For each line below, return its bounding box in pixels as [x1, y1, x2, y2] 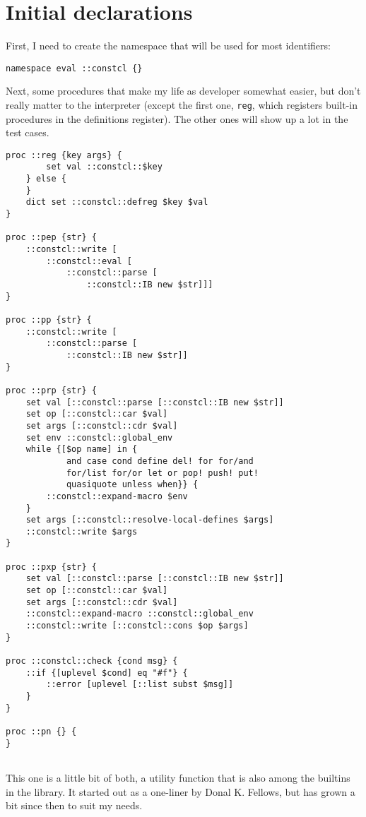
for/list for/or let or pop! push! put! [66, 467, 259, 478]
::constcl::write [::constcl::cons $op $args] [25, 621, 249, 631]
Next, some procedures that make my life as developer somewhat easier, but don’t [6, 83, 361, 98]
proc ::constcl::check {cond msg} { [6, 656, 178, 667]
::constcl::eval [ [46, 256, 132, 266]
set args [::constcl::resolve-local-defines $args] [25, 515, 274, 525]
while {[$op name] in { [25, 444, 138, 455]
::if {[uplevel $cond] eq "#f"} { [25, 667, 188, 678]
